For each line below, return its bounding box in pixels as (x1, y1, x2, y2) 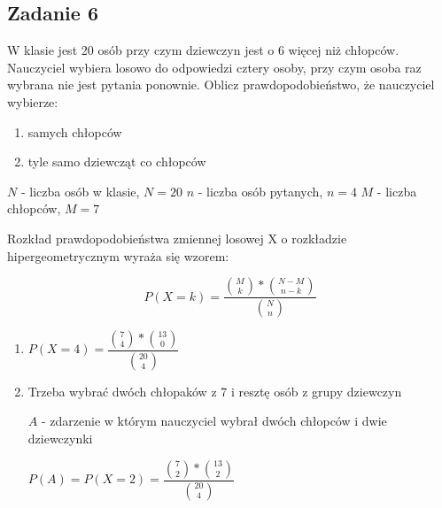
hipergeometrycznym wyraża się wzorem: (7, 246, 229, 265)
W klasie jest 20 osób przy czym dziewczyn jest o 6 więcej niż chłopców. (7, 41, 399, 59)
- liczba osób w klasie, (20, 181, 140, 200)
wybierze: (7, 92, 58, 111)
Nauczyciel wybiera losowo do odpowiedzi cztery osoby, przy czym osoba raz (7, 58, 422, 76)
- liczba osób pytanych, (198, 181, 323, 200)
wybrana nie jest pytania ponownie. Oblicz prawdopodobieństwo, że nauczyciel (7, 75, 435, 94)
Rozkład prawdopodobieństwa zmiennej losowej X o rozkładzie (7, 228, 347, 247)
